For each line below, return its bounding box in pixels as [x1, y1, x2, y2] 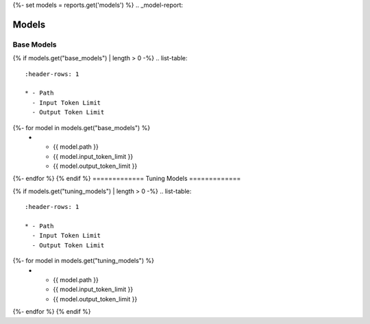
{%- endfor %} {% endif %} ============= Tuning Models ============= [12, 175, 241, 183]
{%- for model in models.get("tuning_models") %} [12, 257, 154, 265]
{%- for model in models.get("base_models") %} [12, 123, 151, 132]
